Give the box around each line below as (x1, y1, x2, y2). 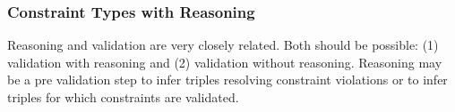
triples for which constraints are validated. (7, 88, 239, 106)
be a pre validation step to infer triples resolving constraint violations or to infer (7, 70, 448, 89)
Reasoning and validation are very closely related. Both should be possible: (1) (7, 36, 439, 54)
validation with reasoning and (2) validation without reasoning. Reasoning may (7, 52, 442, 71)
